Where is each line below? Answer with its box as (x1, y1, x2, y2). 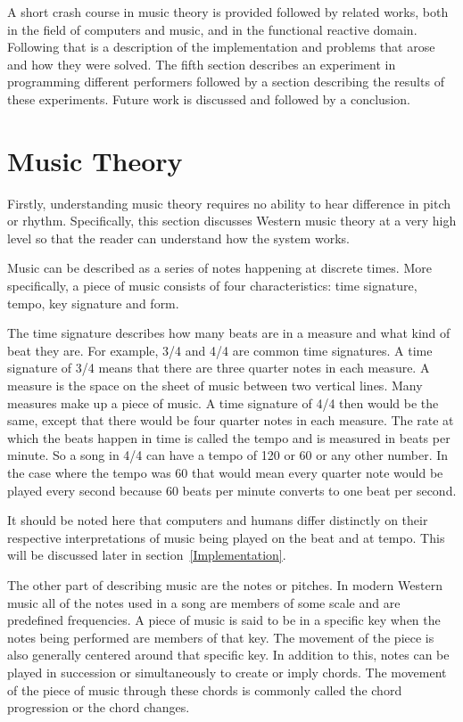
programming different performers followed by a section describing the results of (7, 72, 444, 91)
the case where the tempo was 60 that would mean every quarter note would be (7, 464, 443, 481)
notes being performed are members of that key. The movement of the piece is (7, 628, 434, 646)
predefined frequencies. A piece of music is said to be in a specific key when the (7, 611, 441, 629)
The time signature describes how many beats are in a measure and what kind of (7, 324, 451, 342)
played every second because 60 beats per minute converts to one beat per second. (7, 480, 457, 499)
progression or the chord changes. (7, 698, 190, 717)
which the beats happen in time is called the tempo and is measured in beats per (7, 428, 451, 447)
